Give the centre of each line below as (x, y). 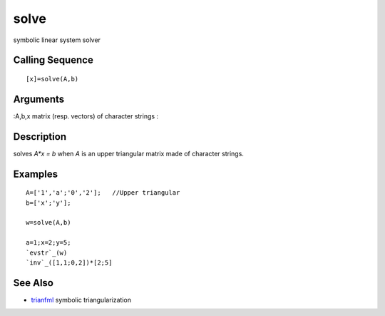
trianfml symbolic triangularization (81, 300)
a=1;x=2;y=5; (48, 243)
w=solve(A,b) (48, 223)
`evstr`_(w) (47, 253)
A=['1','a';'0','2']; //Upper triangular (103, 193)
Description (40, 137)
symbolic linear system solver (57, 40)
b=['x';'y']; (48, 203)
